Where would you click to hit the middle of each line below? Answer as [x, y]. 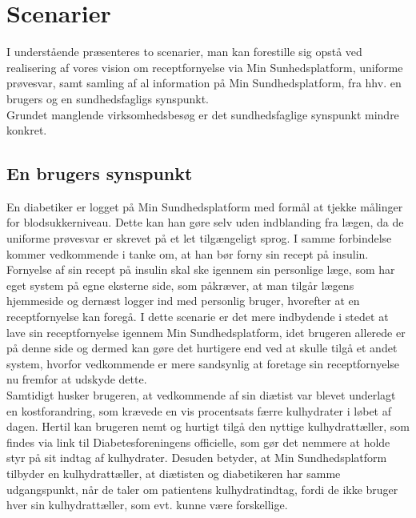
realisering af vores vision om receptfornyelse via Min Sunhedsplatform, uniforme [205, 67]
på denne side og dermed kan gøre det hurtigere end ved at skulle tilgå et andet [202, 348]
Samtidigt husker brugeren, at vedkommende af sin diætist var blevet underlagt [201, 395]
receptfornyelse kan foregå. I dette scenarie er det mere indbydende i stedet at [198, 317]
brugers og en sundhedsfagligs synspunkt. [108, 98]
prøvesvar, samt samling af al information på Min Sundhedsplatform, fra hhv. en [204, 83]
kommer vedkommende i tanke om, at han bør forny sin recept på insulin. [188, 253]
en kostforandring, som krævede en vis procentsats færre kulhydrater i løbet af [199, 410]
